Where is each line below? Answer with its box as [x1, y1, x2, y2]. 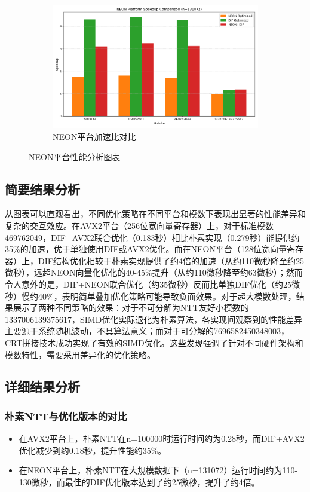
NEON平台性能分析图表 [29, 150, 121, 163]
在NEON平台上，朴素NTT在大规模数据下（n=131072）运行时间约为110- [19, 464, 298, 476]
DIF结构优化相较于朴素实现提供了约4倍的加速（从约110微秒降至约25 [38, 254, 304, 267]
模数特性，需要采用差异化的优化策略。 [5, 348, 155, 360]
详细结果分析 [5, 377, 80, 396]
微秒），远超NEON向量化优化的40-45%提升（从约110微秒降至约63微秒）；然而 [5, 266, 303, 279]
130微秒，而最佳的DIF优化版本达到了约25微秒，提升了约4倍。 [19, 475, 260, 488]
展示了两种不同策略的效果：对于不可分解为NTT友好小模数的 [13, 301, 249, 314]
